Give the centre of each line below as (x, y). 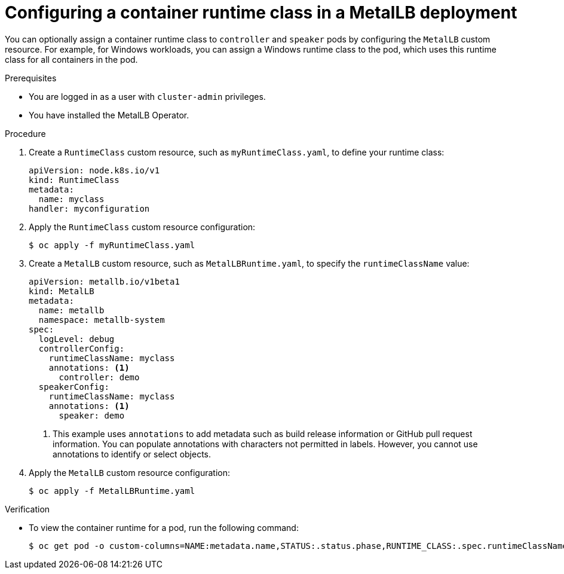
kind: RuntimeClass (74, 180)
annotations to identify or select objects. (132, 454)
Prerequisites (31, 78)
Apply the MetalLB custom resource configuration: (129, 472)
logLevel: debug (76, 339)
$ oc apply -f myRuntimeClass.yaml (112, 245)
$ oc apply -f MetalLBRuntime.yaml (112, 491)
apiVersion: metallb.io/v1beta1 (104, 281)
